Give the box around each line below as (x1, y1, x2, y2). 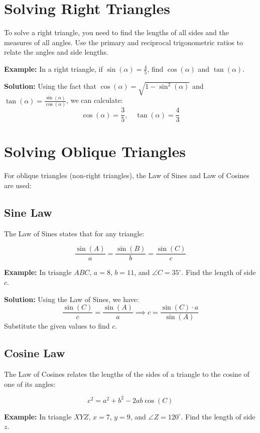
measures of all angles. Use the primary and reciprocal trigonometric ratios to (4, 37, 243, 47)
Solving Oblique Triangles (4, 141, 186, 162)
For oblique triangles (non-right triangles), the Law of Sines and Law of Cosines (4, 170, 249, 181)
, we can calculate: (66, 95, 123, 105)
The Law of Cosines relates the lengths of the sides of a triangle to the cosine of (4, 369, 249, 379)
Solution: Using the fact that (4, 81, 97, 91)
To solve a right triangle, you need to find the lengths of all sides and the (4, 27, 229, 38)
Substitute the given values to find (4, 321, 110, 331)
